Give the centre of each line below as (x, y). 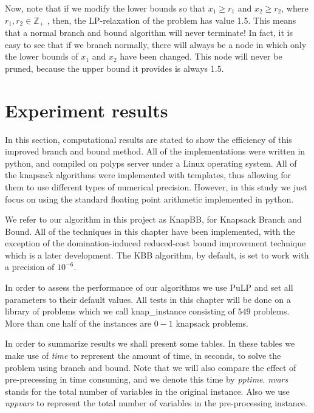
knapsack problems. (212, 323)
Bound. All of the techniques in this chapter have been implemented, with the (150, 231)
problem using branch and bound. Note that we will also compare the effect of (151, 367)
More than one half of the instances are (78, 323)
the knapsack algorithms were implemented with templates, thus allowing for (148, 175)
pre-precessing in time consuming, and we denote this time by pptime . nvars (147, 379)
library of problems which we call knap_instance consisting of (120, 311)
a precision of (30, 267)
